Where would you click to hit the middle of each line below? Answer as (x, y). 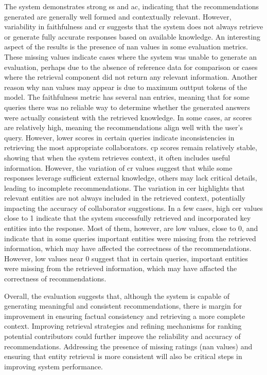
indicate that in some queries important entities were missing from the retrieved (130, 238)
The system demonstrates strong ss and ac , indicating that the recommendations (132, 6)
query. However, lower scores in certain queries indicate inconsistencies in (119, 137)
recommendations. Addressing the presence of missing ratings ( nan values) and (128, 346)
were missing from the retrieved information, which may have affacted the (121, 268)
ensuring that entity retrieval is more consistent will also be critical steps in (123, 356)
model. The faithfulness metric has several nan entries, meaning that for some (127, 97)
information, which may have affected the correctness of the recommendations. (128, 248)
